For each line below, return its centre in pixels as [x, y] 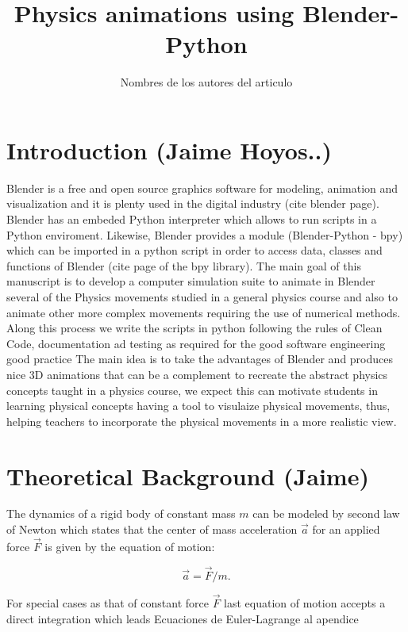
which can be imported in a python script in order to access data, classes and [194, 250]
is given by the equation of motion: [130, 546]
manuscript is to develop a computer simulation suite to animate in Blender [191, 281]
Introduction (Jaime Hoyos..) [169, 149]
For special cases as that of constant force [108, 602]
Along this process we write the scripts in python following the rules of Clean [194, 328]
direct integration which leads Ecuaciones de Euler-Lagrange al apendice [183, 618]
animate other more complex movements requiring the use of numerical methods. [204, 312]
